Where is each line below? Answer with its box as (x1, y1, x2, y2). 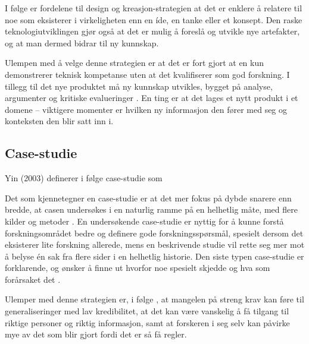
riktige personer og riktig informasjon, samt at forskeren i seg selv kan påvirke (5, 316, 290, 329)
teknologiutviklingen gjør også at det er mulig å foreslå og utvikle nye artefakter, (5, 25, 300, 37)
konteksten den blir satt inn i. (5, 115, 114, 127)
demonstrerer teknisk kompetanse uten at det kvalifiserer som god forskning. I (5, 68, 290, 80)
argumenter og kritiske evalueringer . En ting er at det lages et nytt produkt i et (5, 91, 298, 104)
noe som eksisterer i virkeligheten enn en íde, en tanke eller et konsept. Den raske (5, 13, 302, 26)
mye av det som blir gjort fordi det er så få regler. (5, 328, 187, 340)
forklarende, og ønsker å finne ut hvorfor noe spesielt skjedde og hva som (5, 261, 270, 274)
